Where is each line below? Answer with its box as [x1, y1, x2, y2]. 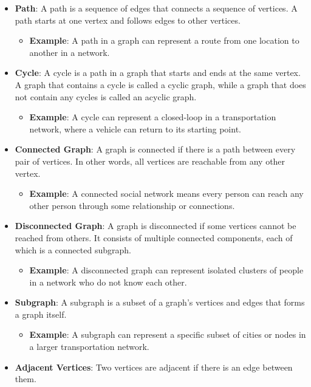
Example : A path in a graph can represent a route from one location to [29, 34, 299, 47]
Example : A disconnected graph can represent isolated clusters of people [29, 264, 304, 276]
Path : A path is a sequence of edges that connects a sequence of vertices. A [15, 2, 298, 14]
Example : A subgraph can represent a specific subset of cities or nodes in [29, 328, 306, 341]
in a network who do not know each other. [29, 275, 187, 288]
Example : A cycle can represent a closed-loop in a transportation [29, 111, 276, 123]
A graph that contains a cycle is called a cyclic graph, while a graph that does [15, 78, 306, 91]
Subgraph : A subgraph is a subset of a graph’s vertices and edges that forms [15, 296, 305, 309]
